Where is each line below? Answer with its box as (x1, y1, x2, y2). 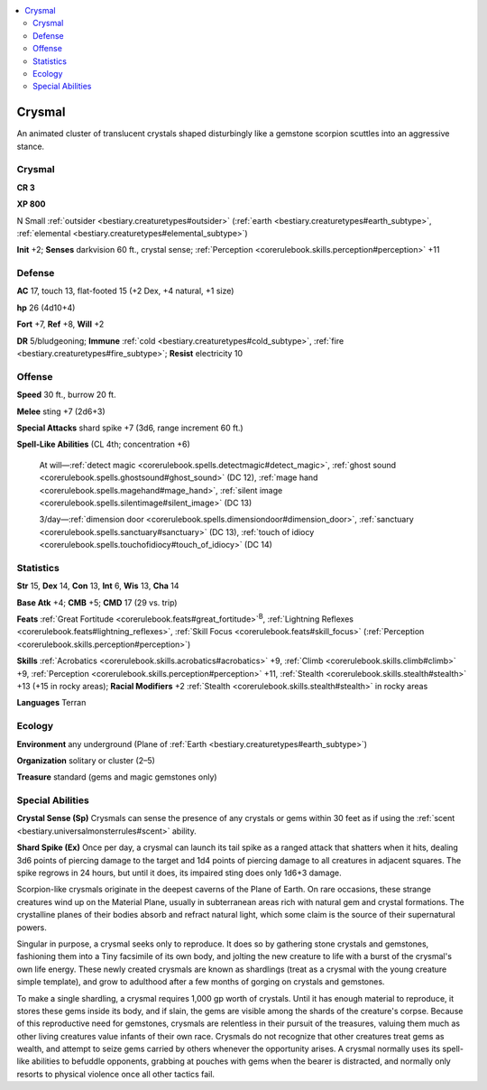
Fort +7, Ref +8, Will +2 (16, 319, 105, 329)
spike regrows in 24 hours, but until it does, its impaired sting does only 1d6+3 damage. (16, 867, 342, 878)
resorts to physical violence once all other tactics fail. (16, 1068, 216, 1079)
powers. (16, 921, 47, 933)
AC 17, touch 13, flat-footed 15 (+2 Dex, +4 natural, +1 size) (16, 285, 234, 297)
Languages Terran (16, 697, 87, 708)
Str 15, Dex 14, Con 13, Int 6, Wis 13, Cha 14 (16, 580, 179, 591)
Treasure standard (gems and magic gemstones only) (16, 771, 217, 782)
